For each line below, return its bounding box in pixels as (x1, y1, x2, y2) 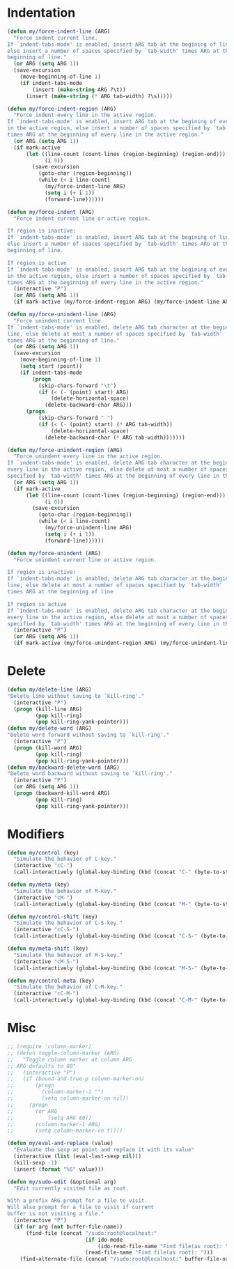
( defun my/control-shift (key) (7, 913, 98, 920)
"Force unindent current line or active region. (13, 556, 157, 563)
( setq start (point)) (19, 363, 82, 370)
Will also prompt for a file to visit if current (7, 1204, 155, 1211)
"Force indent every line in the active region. (13, 111, 157, 119)
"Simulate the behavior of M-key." (13, 887, 117, 894)
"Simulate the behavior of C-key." (13, 855, 117, 863)
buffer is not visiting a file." (7, 1210, 104, 1217)
